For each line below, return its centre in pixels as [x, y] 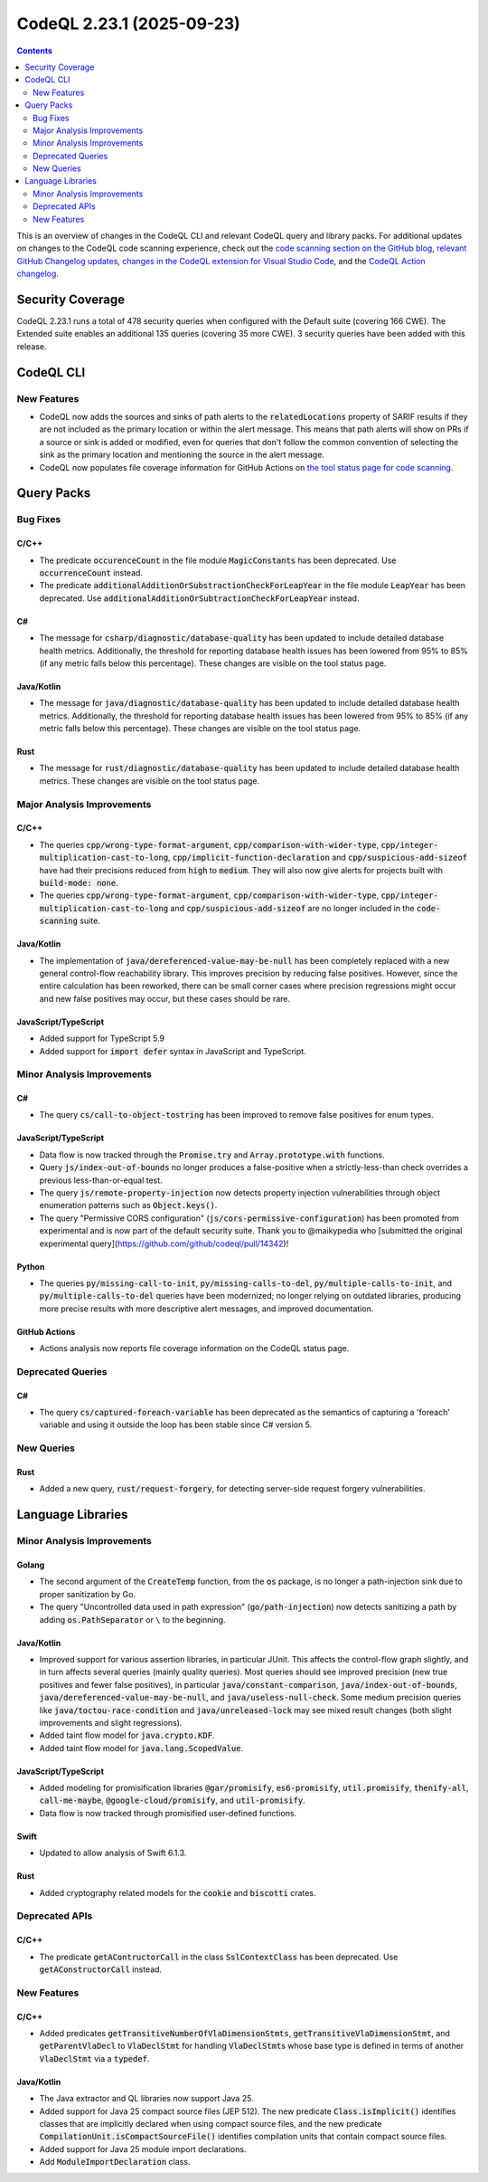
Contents [35, 51]
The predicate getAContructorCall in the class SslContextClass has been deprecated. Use [219, 1957]
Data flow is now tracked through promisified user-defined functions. [168, 1813]
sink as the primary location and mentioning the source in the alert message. [182, 455]
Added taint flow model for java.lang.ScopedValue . [141, 1748]
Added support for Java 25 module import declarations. [143, 2149]
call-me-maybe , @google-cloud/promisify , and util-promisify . [173, 1800]
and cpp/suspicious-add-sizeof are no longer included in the [292, 908]
